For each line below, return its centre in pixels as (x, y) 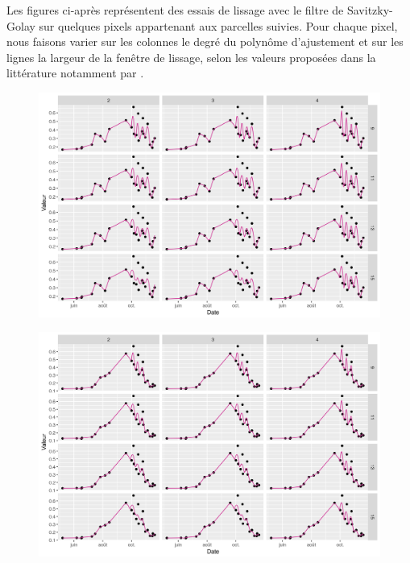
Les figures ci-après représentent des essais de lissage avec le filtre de (175, 10)
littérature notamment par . (75, 73)
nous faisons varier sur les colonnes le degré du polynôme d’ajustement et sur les (205, 41)
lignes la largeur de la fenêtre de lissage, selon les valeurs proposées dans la (191, 57)
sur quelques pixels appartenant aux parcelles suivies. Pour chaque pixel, (218, 25)
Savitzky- (370, 10)
